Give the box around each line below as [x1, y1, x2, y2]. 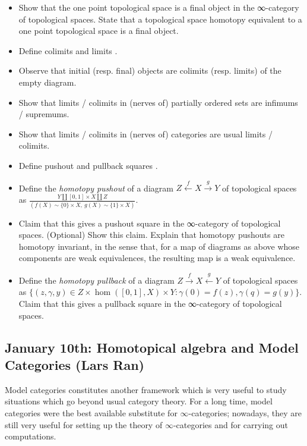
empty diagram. [18, 76, 77, 88]
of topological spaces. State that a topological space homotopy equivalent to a [18, 12, 302, 25]
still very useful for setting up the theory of [5, 418, 163, 431]
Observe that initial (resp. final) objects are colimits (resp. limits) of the [18, 64, 281, 77]
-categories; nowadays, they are [188, 406, 302, 419]
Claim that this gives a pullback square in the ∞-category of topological [18, 297, 282, 309]
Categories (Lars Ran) [5, 355, 144, 373]
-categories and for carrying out [173, 418, 289, 431]
